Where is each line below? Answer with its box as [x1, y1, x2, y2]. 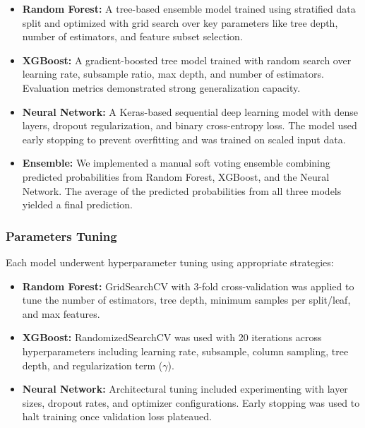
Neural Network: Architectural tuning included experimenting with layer [22, 381, 348, 396]
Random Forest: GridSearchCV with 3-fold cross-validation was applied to [22, 278, 354, 293]
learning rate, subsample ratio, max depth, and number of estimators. [22, 66, 324, 81]
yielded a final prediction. [22, 197, 133, 212]
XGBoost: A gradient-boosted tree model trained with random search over [22, 52, 352, 67]
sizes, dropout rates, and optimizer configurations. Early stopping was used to [22, 395, 360, 410]
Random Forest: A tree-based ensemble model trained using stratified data [22, 1, 356, 16]
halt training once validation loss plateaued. [22, 409, 212, 424]
